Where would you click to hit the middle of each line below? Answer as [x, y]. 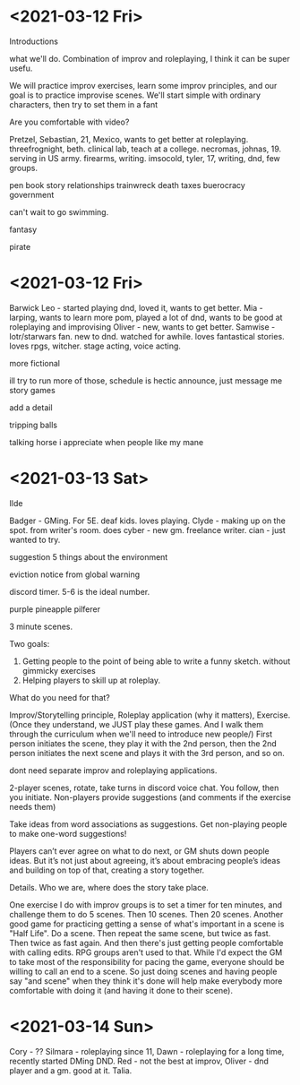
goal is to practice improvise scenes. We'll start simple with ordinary [135, 95]
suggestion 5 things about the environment [89, 556]
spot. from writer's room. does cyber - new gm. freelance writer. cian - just [148, 530]
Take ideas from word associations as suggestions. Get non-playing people [149, 824]
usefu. [21, 68]
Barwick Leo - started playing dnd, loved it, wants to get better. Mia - [136, 307]
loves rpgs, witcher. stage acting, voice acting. [95, 346]
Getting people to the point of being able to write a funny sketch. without [156, 661]
